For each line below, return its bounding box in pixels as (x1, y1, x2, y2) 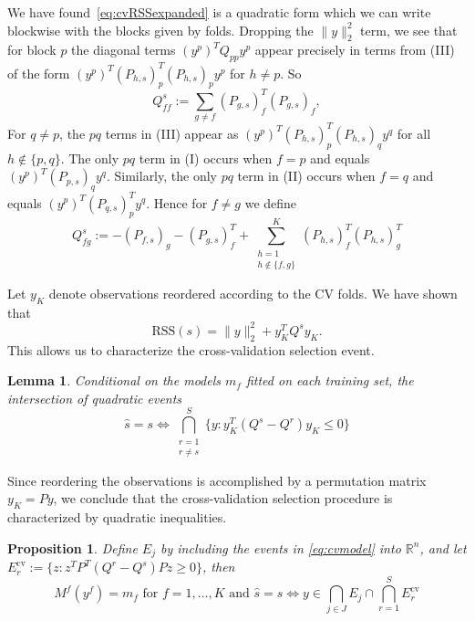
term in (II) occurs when (237, 166, 376, 185)
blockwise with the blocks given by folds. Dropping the (7, 20, 314, 39)
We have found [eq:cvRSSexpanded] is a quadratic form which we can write (7, 3, 431, 21)
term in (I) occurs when (139, 148, 273, 167)
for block (7, 40, 57, 59)
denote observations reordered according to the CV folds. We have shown (48, 283, 458, 302)
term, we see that (360, 20, 458, 39)
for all (397, 123, 431, 142)
